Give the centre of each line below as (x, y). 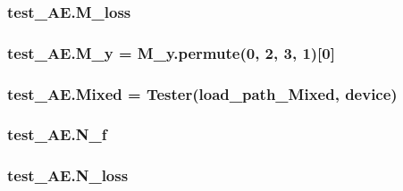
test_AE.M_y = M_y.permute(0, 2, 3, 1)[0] (171, 52)
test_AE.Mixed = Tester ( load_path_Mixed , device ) (202, 93)
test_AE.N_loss (68, 175)
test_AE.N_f (57, 134)
